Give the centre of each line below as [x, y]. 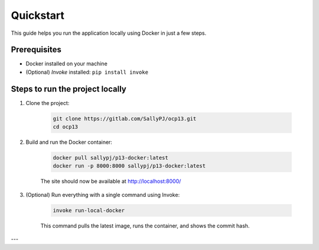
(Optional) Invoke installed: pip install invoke [87, 72]
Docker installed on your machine [66, 64]
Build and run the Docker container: [69, 142]
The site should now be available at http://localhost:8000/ [111, 181]
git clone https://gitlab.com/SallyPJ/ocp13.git [125, 119]
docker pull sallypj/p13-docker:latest [110, 158]
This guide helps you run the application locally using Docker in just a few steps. [109, 33]
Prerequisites [36, 50]
